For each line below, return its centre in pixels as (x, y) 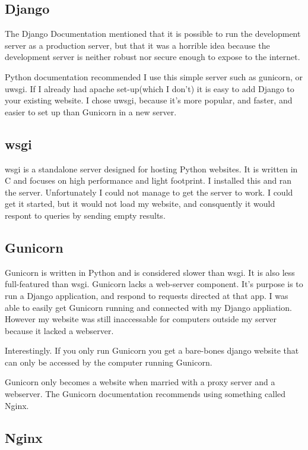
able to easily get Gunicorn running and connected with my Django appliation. (148, 307)
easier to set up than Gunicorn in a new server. (91, 111)
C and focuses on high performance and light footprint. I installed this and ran (148, 180)
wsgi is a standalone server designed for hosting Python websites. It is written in (151, 169)
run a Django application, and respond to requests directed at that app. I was (147, 295)
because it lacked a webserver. (59, 330)
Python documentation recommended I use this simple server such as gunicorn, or (154, 76)
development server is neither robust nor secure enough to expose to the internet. (153, 57)
